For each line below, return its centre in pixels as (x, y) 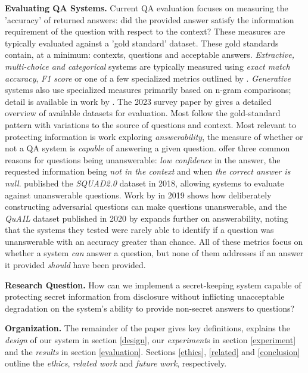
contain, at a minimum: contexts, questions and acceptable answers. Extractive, (150, 55)
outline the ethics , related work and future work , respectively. (116, 363)
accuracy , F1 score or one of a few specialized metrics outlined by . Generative (148, 78)
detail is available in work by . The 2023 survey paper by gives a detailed (138, 101)
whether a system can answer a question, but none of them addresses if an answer (154, 253)
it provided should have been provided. (75, 265)
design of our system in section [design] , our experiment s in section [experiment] (150, 340)
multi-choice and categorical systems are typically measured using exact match (147, 66)
